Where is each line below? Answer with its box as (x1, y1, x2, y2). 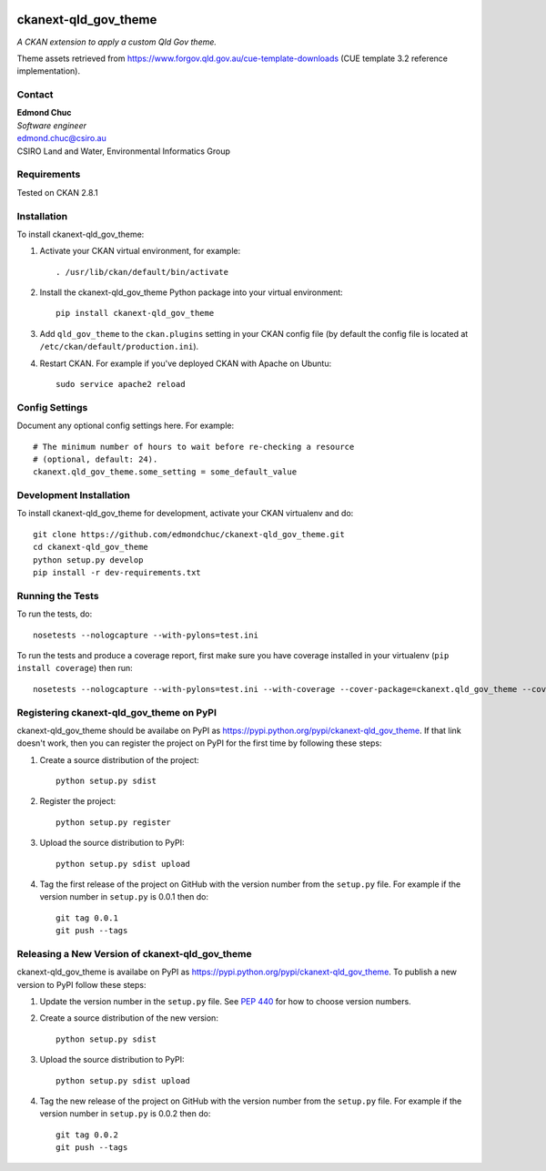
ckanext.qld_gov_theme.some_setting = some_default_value (33, 467, 298, 477)
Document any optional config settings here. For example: (16, 420, 235, 432)
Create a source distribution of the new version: (39, 1013, 218, 1023)
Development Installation (16, 489, 131, 502)
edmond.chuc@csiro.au (16, 133, 106, 144)
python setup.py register (56, 817, 172, 828)
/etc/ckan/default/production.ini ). (39, 341, 199, 352)
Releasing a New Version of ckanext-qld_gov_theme (16, 947, 252, 960)
